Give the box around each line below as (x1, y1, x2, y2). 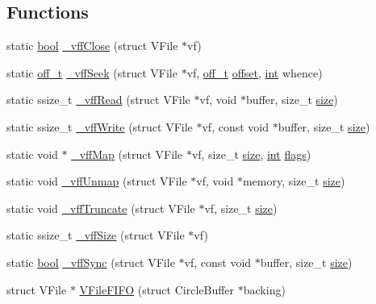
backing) (243, 281, 286, 298)
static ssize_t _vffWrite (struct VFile (6, 118, 193, 135)
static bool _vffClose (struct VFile (6, 37, 178, 54)
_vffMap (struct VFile (71, 145, 183, 162)
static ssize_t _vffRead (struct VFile (6, 91, 190, 108)
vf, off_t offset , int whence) (186, 64, 323, 81)
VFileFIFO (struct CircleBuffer (79, 281, 235, 298)
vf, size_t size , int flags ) (191, 145, 311, 162)
